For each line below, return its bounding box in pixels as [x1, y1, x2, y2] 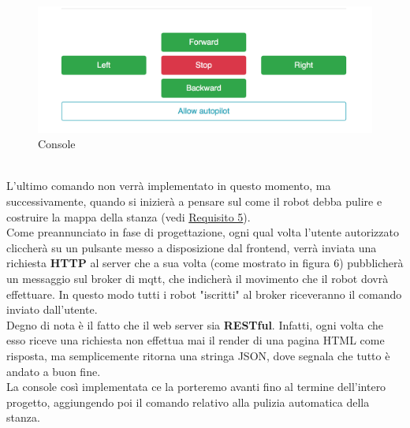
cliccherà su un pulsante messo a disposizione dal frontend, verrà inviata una [6, 239, 377, 255]
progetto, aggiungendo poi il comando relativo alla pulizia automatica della [6, 393, 370, 410]
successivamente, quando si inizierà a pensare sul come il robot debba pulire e [6, 193, 382, 210]
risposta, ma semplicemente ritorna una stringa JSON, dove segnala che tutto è [6, 347, 390, 363]
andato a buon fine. [6, 363, 101, 379]
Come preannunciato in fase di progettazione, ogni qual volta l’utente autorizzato [6, 224, 399, 240]
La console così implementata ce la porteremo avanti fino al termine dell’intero [6, 378, 386, 395]
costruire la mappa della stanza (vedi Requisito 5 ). [6, 208, 251, 225]
